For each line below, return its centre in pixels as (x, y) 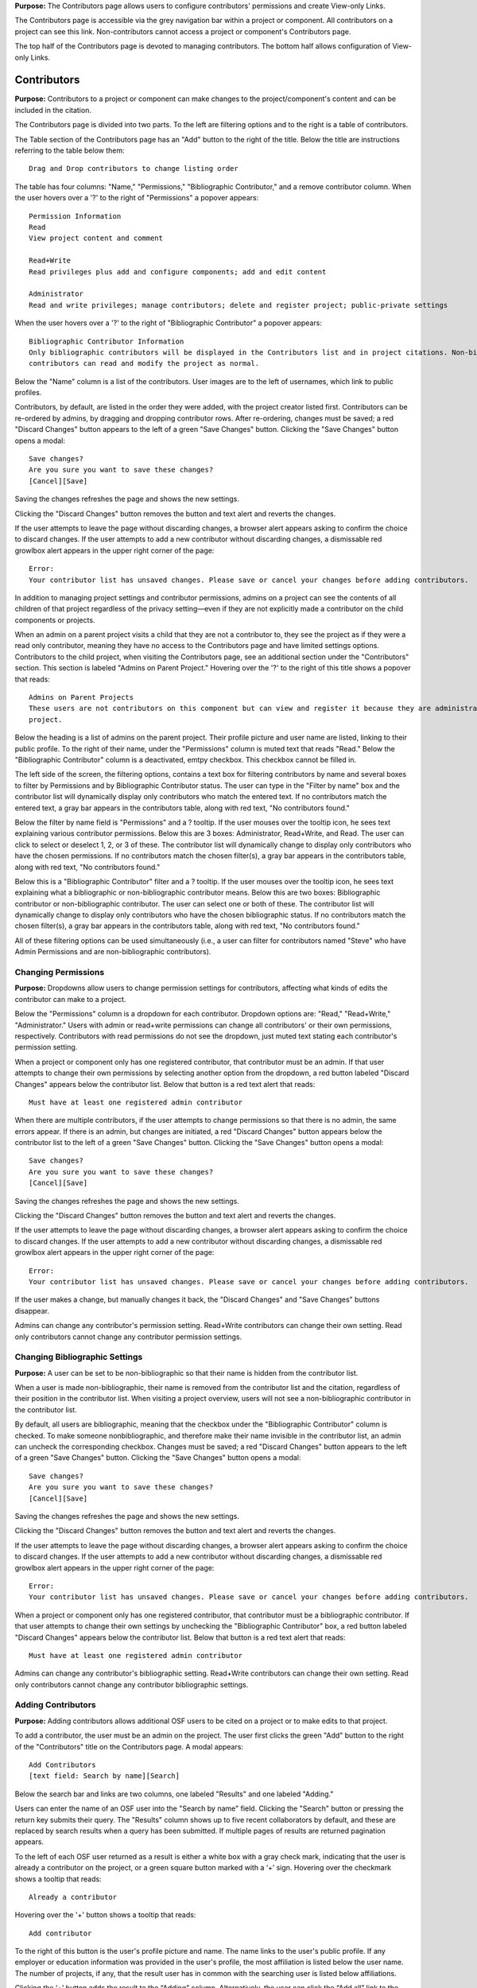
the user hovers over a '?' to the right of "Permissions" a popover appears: (137, 198)
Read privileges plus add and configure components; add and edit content (178, 272)
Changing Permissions (60, 973)
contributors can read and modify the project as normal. (144, 363)
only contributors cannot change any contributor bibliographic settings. (132, 1684)
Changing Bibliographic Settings (79, 1357)
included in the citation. (53, 110)
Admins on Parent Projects (81, 697)
